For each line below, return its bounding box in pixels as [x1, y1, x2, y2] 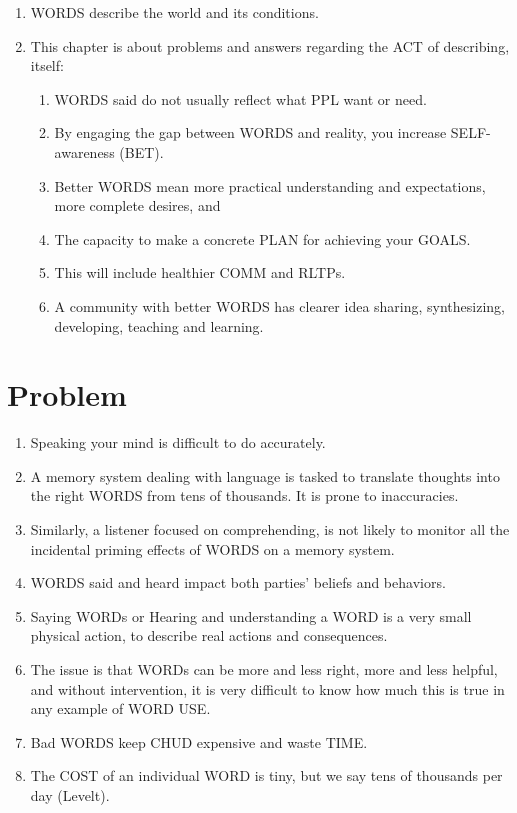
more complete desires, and [54, 195, 221, 216]
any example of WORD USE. [30, 698, 211, 719]
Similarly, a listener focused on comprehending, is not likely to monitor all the [30, 519, 510, 540]
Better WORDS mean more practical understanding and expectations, [54, 175, 486, 196]
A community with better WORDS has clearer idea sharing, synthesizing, [54, 295, 505, 316]
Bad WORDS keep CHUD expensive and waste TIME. [30, 731, 368, 752]
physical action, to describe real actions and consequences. [30, 625, 388, 646]
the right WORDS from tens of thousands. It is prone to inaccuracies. [30, 485, 459, 506]
